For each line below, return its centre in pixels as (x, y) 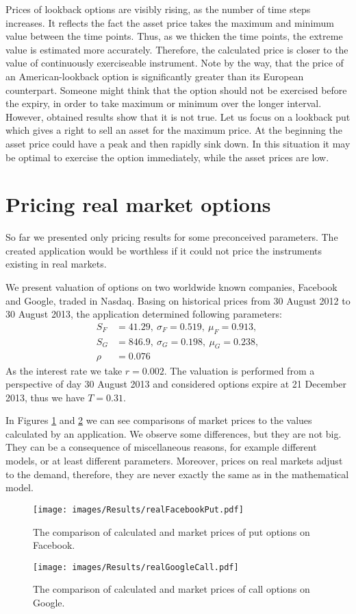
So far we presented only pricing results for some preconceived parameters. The (172, 237)
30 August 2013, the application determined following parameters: (144, 314)
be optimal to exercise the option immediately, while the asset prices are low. (167, 157)
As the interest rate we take (64, 370)
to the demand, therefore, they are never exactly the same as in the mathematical (177, 474)
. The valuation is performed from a (239, 370)
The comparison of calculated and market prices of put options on (171, 531)
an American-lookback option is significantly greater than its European (155, 76)
